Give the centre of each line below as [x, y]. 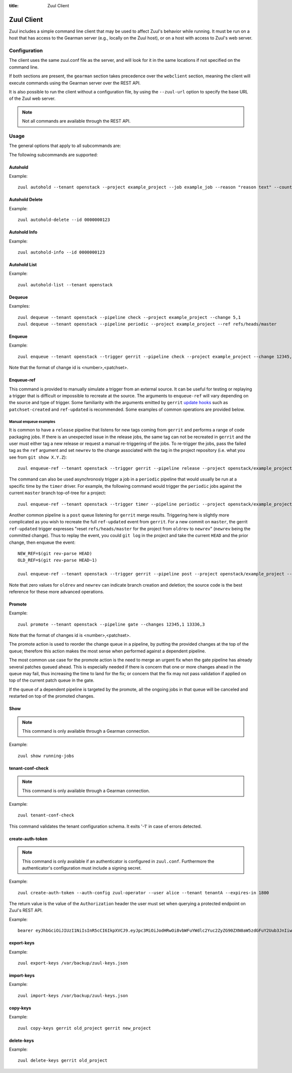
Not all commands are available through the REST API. [76, 121]
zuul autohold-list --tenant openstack [65, 285]
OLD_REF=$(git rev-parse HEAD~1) [57, 560]
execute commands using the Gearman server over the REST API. [75, 83]
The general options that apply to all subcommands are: [65, 146]
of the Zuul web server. [32, 99]
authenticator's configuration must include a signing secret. [82, 868]
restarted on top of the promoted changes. [52, 696]
